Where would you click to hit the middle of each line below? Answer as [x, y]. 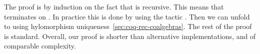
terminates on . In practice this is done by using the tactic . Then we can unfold [127, 16]
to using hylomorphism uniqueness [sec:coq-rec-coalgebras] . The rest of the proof [128, 26]
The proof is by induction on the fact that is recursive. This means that [114, 6]
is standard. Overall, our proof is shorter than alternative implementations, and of [130, 36]
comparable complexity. [40, 46]
